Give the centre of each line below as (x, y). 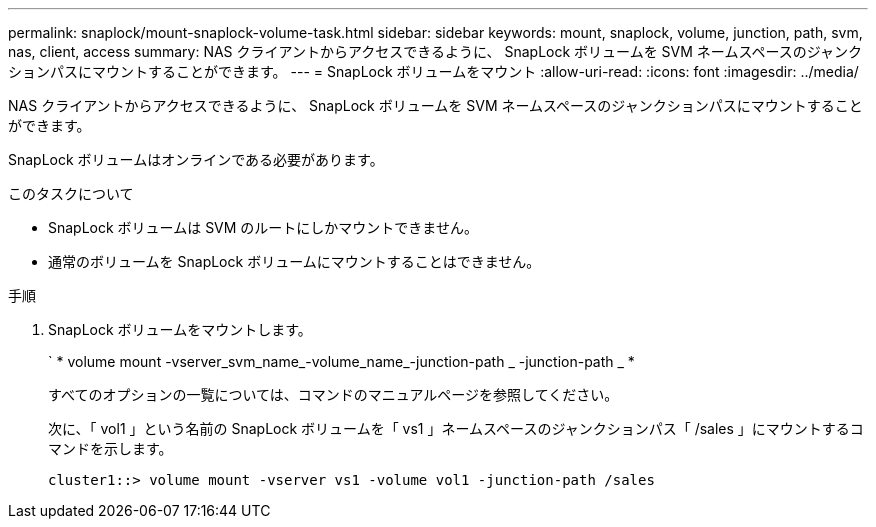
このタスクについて (71, 193)
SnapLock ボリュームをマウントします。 (180, 329)
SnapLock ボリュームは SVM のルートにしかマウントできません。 (263, 227)
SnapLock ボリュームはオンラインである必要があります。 (196, 159)
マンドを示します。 (110, 448)
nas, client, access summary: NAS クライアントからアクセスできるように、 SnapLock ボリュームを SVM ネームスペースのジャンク (435, 51)
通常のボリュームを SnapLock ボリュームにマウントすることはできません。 (294, 261)
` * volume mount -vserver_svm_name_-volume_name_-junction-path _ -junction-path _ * (341, 361)
